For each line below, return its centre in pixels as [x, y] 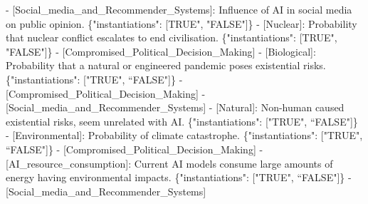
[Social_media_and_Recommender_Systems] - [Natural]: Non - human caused [175, 107]
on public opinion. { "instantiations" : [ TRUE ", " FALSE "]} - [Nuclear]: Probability [182, 23]
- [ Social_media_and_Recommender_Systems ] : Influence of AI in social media [179, 9]
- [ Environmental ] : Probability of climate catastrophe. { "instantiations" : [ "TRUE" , [184, 135]
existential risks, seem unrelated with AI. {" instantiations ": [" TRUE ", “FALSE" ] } [182, 121]
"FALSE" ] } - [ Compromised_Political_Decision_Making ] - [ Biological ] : [161, 51]
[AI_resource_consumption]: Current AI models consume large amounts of [169, 163]
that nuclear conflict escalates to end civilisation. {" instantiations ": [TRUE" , [172, 37]
